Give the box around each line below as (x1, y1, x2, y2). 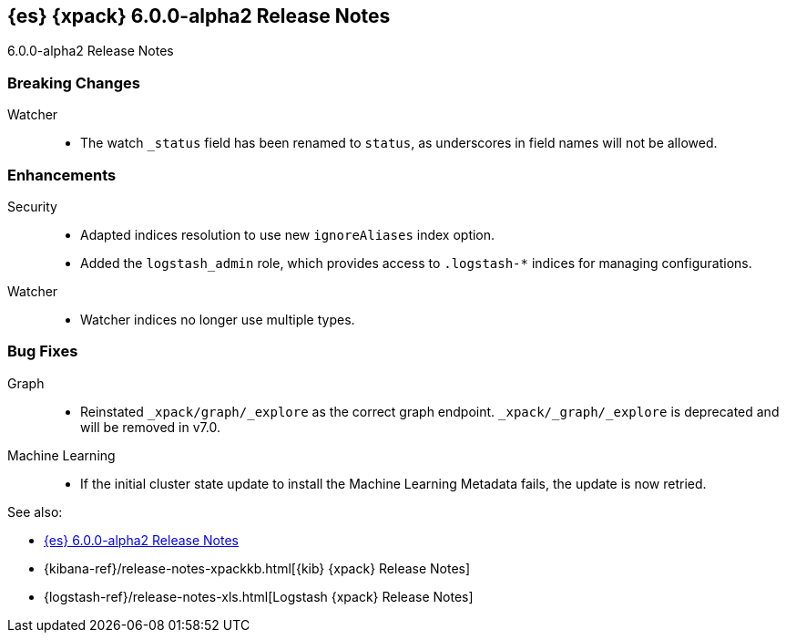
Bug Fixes (7, 342, 78, 361)
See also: (7, 503, 63, 520)
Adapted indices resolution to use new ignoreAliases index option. (80, 226, 495, 243)
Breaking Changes (7, 73, 141, 92)
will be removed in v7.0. (80, 418, 220, 435)
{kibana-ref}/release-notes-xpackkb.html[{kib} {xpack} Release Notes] (44, 560, 471, 576)
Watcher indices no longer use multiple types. (80, 311, 355, 327)
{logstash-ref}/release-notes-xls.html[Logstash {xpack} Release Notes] (44, 588, 474, 604)
